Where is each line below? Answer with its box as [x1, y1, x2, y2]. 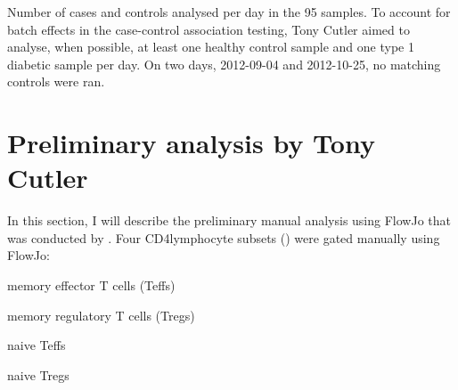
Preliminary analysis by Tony [7, 125, 375, 161]
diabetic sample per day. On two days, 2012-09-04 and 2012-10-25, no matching [7, 54, 441, 73]
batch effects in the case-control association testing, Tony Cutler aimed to [7, 20, 410, 38]
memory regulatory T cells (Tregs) [7, 305, 195, 324]
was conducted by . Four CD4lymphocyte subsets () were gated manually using [7, 228, 440, 247]
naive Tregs [7, 365, 70, 384]
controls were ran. [7, 72, 105, 91]
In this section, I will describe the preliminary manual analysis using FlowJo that [7, 211, 451, 230]
